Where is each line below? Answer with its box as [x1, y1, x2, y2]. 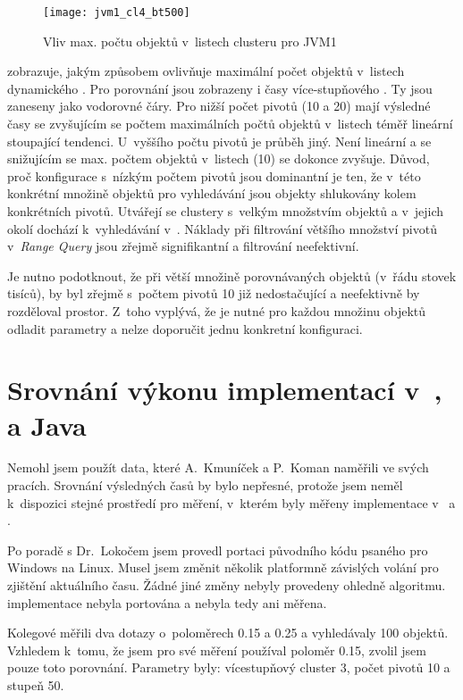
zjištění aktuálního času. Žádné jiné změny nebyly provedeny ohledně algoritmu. [7, 576, 446, 595]
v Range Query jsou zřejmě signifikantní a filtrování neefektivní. [7, 237, 359, 255]
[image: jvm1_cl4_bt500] [43, 6, 190, 19]
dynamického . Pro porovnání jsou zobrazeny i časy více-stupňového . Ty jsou [7, 79, 433, 97]
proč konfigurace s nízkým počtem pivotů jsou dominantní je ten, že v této [7, 166, 421, 185]
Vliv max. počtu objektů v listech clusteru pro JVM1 [43, 31, 337, 50]
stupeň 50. [7, 676, 64, 694]
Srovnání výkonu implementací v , [7, 371, 442, 408]
